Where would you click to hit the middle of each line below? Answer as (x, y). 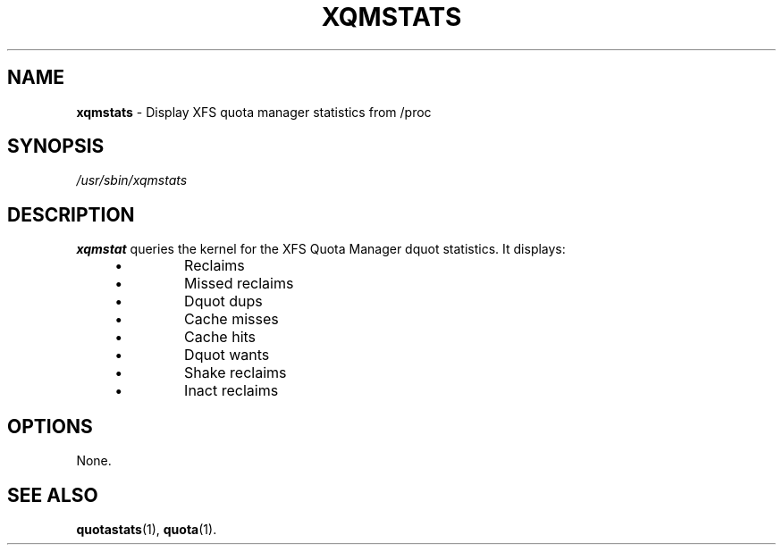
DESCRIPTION (71, 214)
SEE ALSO (53, 495)
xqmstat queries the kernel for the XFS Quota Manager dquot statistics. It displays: (321, 249)
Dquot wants (227, 355)
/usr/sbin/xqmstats (132, 180)
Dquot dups (223, 301)
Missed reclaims (239, 284)
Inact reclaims (232, 391)
